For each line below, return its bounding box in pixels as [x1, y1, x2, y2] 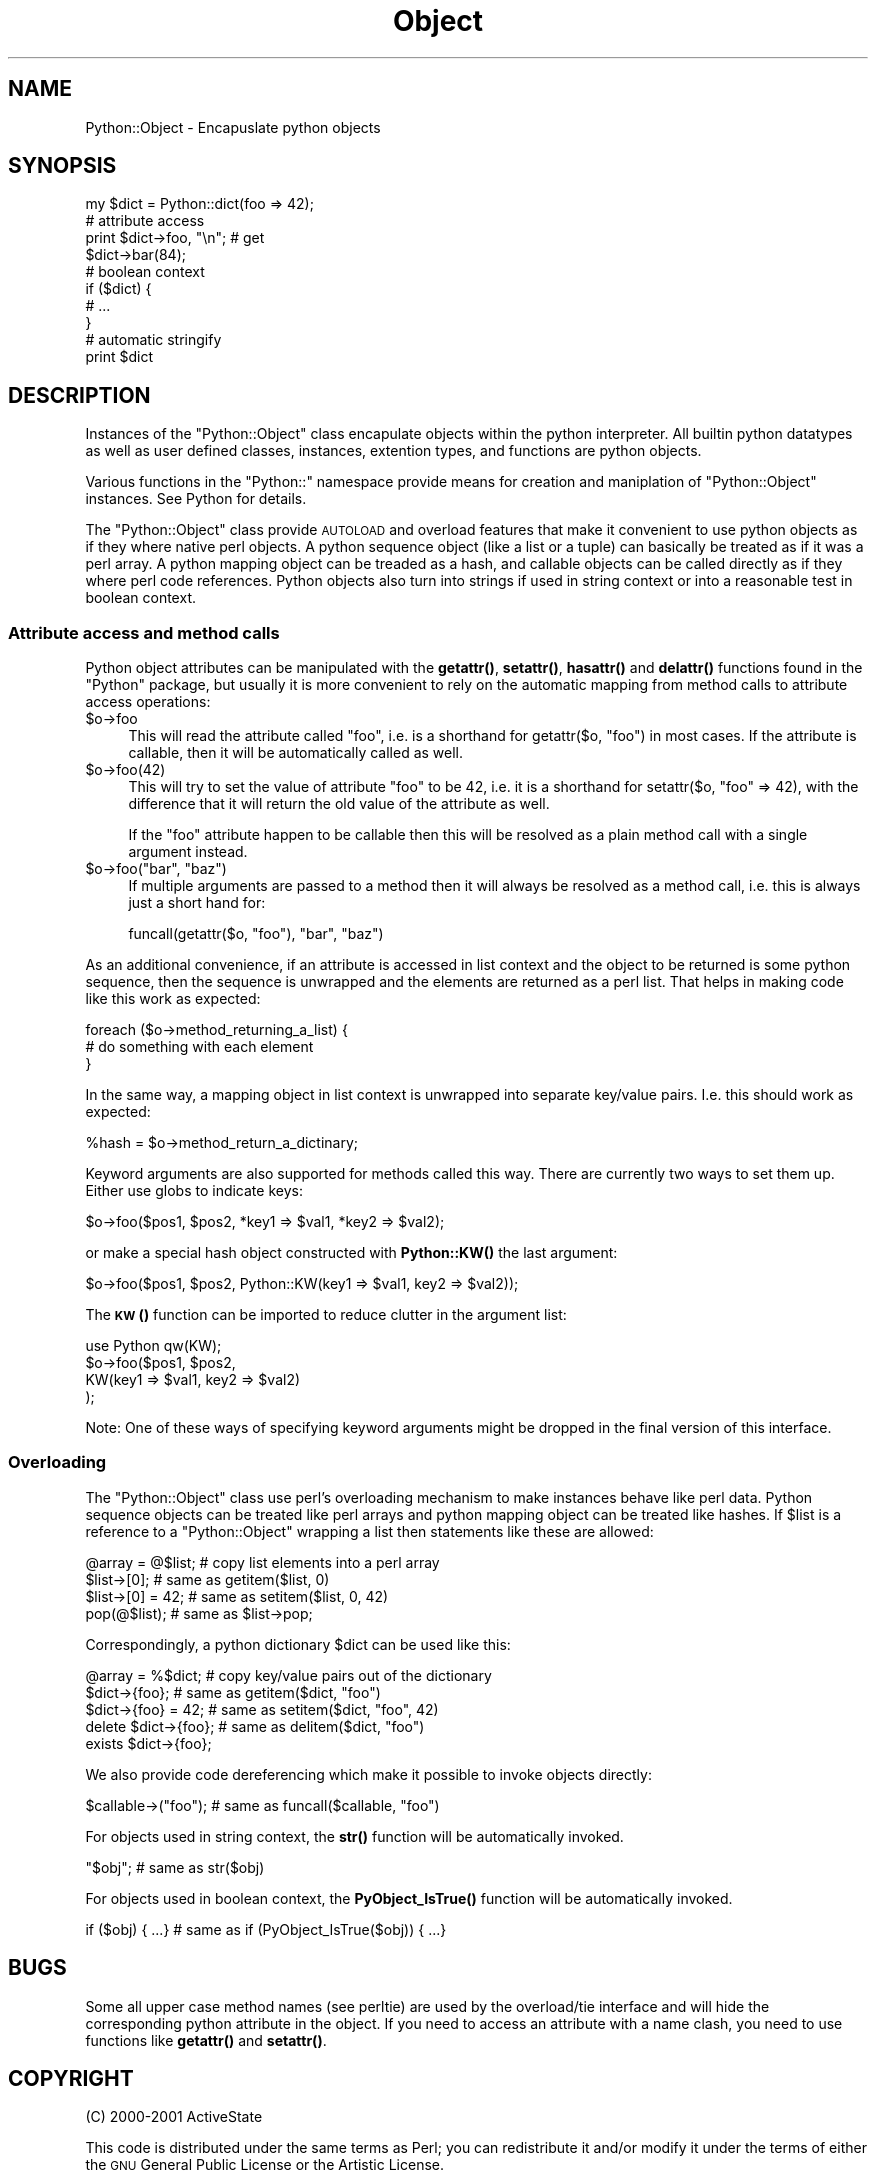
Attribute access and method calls [8, 622, 280, 643]
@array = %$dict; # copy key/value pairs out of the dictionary [85, 1666, 492, 1684]
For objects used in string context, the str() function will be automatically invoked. [85, 1827, 624, 1845]
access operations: [85, 693, 211, 711]
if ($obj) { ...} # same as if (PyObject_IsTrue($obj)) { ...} [85, 1920, 447, 1938]
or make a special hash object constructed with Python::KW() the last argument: [85, 1244, 618, 1262]
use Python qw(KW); [85, 1337, 222, 1355]
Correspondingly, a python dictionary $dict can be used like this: [85, 1635, 511, 1653]
